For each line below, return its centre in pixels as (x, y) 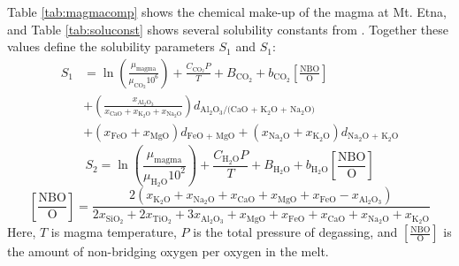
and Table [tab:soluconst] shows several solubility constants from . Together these (228, 29)
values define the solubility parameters (111, 46)
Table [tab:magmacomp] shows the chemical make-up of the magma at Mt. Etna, (227, 11)
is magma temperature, (114, 232)
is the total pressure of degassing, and (295, 232)
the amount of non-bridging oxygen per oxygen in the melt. (168, 251)
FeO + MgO (211, 137)
